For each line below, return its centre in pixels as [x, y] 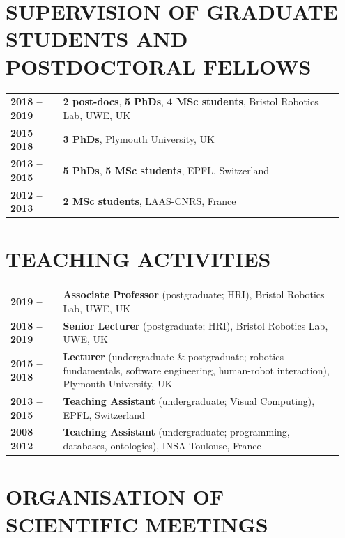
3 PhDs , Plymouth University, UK [139, 139]
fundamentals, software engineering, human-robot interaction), [196, 370]
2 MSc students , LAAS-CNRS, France [149, 201]
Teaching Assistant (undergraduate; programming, [176, 432]
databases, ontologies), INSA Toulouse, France [162, 446]
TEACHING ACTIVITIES [138, 259]
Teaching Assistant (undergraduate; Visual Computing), [189, 401]
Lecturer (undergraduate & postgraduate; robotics [173, 356]
